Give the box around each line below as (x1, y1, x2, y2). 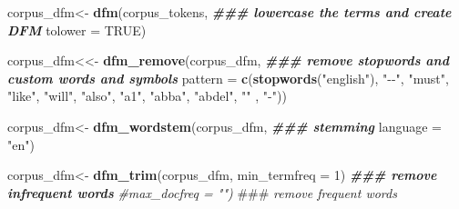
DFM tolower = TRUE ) (7, 20, 147, 39)
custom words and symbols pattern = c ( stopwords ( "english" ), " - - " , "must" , (7, 68, 449, 87)
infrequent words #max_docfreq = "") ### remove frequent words (7, 183, 397, 202)
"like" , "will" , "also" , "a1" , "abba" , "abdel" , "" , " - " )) (7, 86, 287, 105)
